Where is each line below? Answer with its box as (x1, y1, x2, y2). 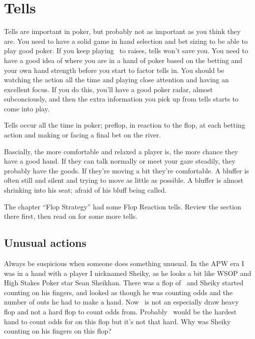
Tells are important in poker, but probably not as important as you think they (4, 26, 241, 36)
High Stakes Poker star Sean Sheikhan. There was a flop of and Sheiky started (4, 277, 244, 288)
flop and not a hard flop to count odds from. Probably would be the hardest (4, 306, 237, 316)
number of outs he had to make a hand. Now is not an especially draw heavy (4, 297, 239, 307)
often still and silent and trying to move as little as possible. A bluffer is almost (4, 175, 244, 185)
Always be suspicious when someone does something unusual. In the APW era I (4, 258, 244, 269)
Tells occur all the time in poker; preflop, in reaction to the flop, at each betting (4, 120, 245, 130)
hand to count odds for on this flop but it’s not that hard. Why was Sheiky (4, 316, 231, 326)
